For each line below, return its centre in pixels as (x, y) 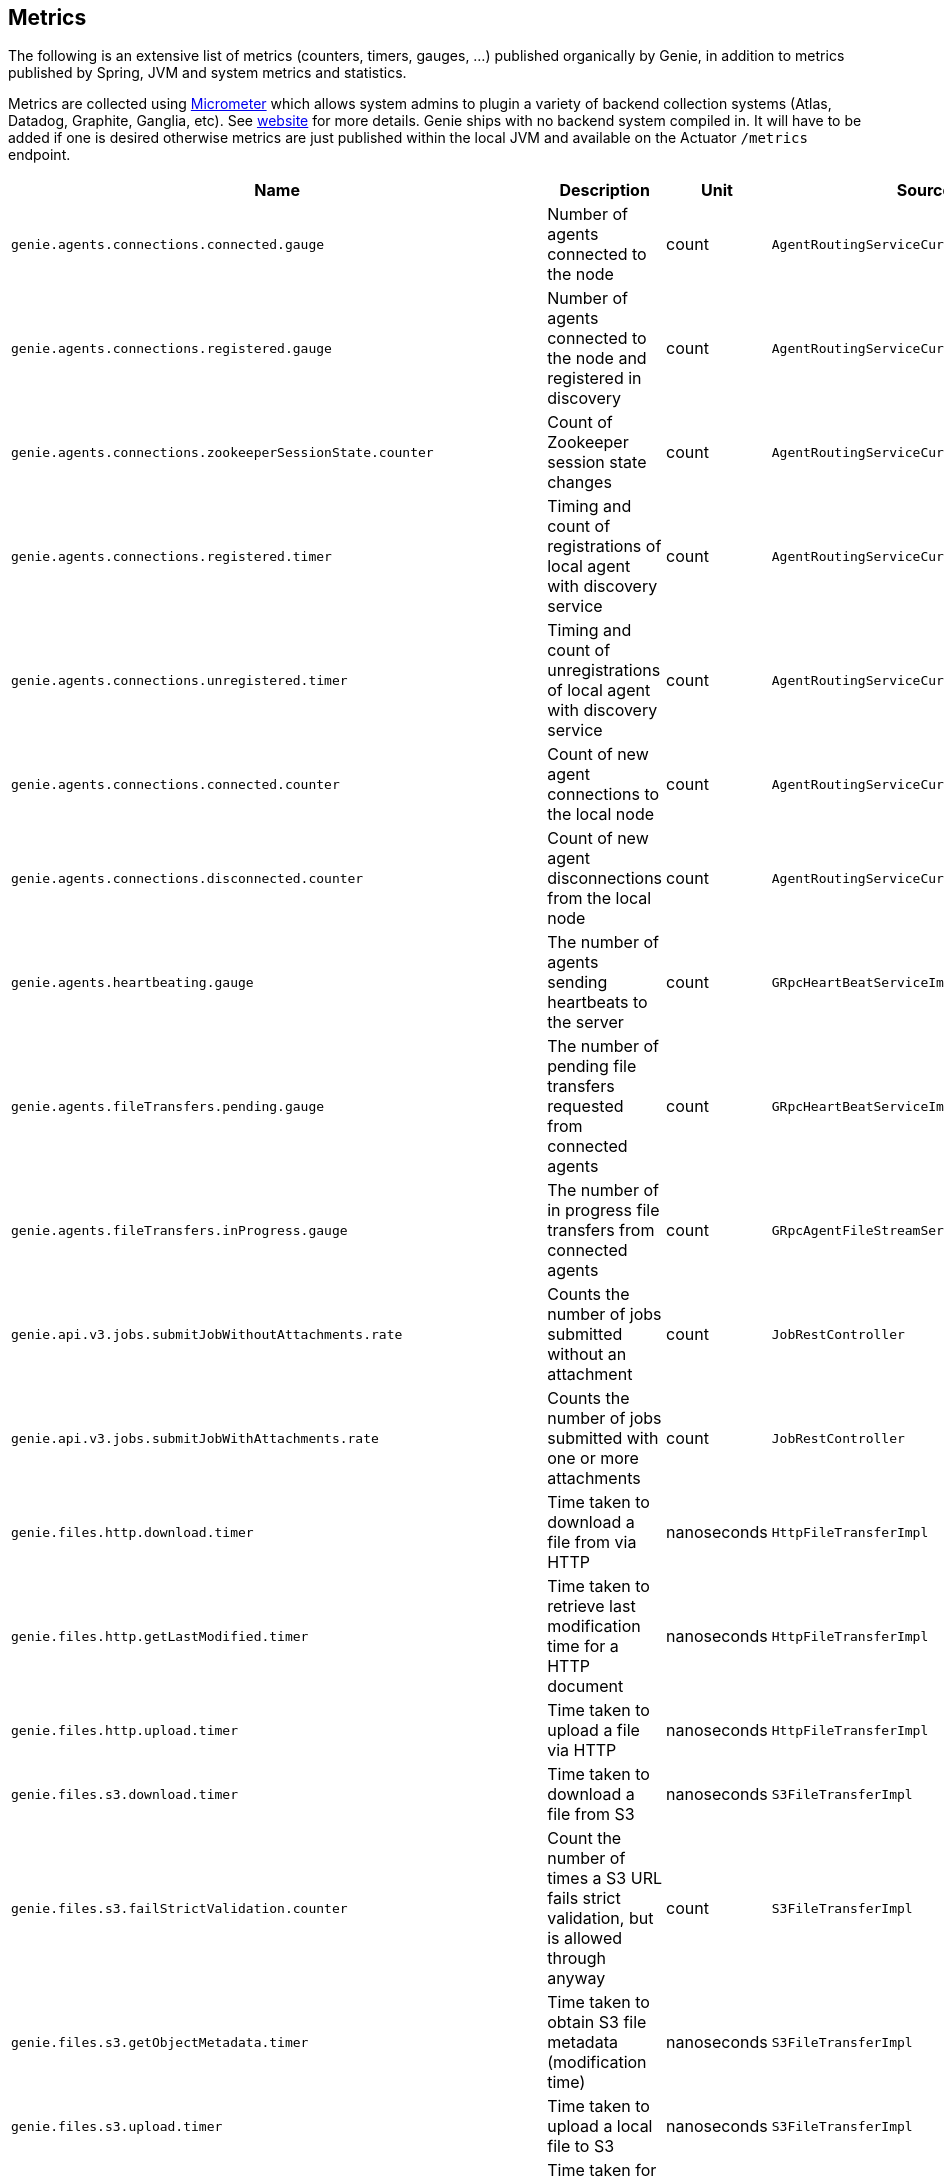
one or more (593, 1458)
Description (604, 190)
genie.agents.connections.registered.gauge (171, 348)
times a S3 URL (604, 1878)
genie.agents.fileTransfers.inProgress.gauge (179, 1230)
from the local (599, 898)
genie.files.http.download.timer (132, 1532)
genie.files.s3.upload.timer (117, 2126)
